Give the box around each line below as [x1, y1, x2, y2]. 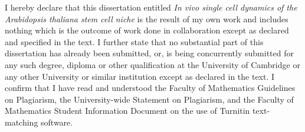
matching [5, 116, 38, 128]
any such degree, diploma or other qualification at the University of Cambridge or [5, 58, 300, 70]
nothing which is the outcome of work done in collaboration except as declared [5, 24, 289, 36]
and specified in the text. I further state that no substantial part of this [5, 35, 264, 48]
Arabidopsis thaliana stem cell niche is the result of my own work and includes [5, 12, 288, 25]
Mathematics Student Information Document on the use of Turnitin [5, 104, 250, 117]
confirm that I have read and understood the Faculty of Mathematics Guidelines [5, 82, 296, 94]
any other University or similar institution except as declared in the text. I [5, 70, 275, 82]
